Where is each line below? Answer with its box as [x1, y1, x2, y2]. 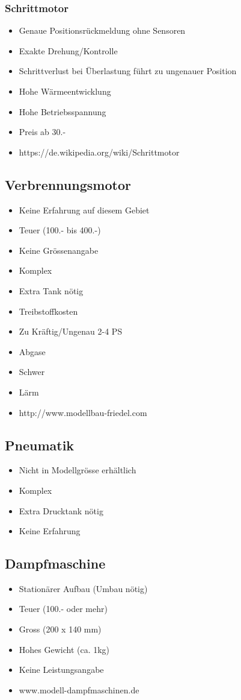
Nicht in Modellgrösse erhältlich [19, 464, 136, 476]
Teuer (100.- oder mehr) [19, 602, 108, 615]
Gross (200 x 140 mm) [19, 623, 102, 635]
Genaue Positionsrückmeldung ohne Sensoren [19, 24, 186, 37]
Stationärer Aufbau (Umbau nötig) [19, 582, 148, 594]
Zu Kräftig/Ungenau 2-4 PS [19, 325, 123, 338]
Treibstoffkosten [19, 304, 78, 317]
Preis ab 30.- [19, 125, 66, 138]
